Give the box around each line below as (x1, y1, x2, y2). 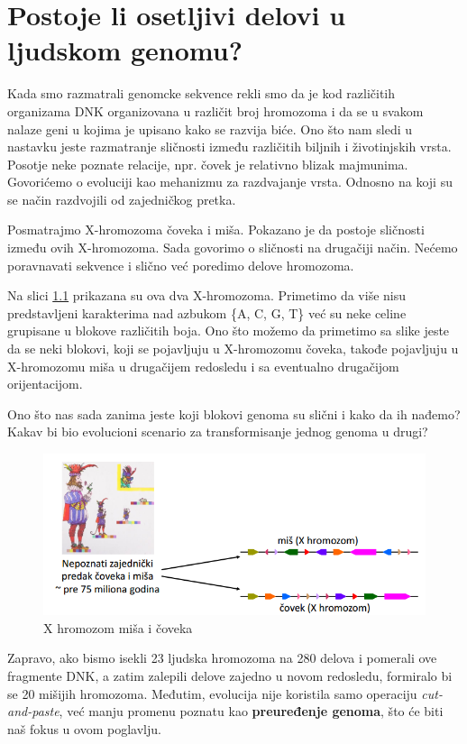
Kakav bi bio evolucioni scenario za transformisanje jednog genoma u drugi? (7, 422, 428, 441)
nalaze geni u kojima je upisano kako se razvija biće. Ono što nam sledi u (7, 119, 413, 138)
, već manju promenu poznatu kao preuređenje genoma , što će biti (59, 702, 444, 721)
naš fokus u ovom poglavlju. (7, 719, 161, 738)
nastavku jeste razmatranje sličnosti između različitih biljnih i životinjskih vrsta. (7, 137, 452, 156)
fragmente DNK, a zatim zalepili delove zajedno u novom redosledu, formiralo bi (7, 666, 453, 684)
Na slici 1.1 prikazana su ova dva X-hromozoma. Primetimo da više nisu (7, 286, 406, 305)
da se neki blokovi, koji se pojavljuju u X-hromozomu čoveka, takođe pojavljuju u (7, 339, 459, 358)
